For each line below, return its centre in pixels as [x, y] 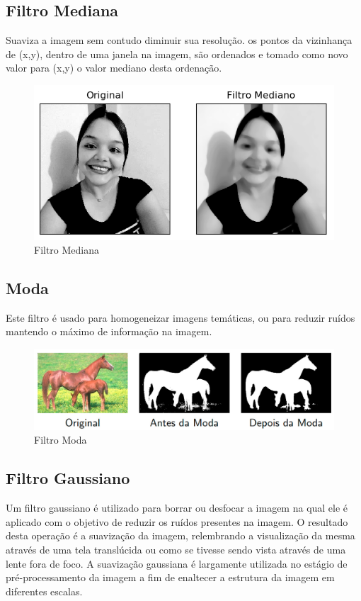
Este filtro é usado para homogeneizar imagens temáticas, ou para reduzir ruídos [180, 317]
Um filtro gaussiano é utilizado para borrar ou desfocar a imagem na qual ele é [177, 508]
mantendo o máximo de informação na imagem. [109, 331]
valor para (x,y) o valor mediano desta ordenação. [114, 68]
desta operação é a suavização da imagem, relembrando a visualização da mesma [180, 535]
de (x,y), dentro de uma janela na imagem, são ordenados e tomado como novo [177, 54]
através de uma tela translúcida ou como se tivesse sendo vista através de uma [176, 549]
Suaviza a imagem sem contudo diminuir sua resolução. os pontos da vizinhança [179, 40]
